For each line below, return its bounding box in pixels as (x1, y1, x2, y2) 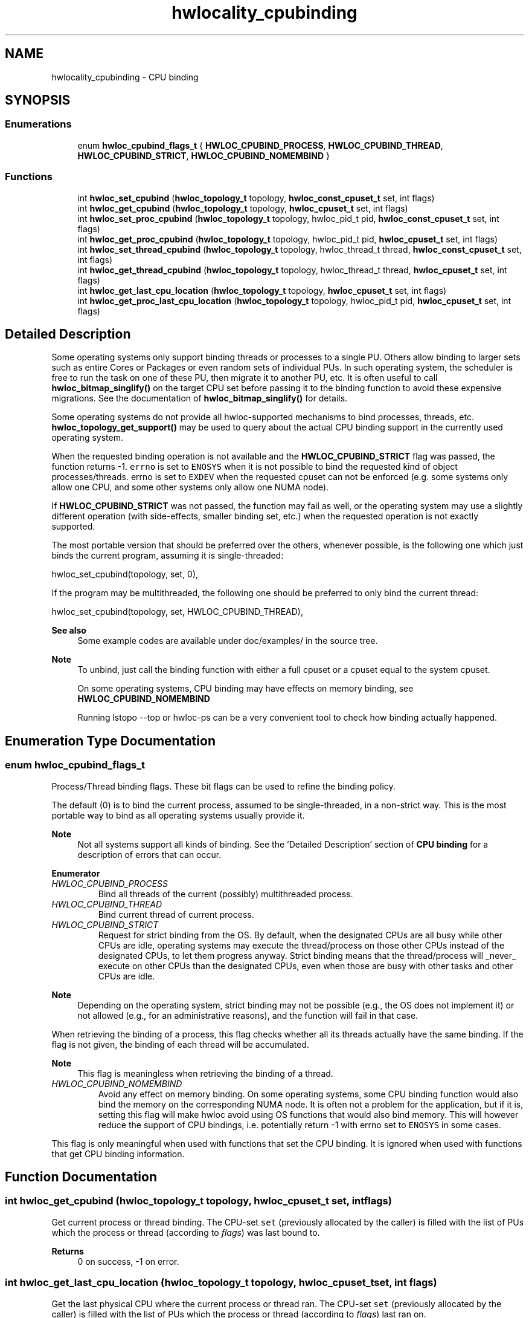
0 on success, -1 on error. (77, 1256, 179, 1267)
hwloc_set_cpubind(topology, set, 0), (51, 569, 199, 580)
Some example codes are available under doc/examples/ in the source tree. (77, 635, 378, 646)
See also (51, 625, 86, 636)
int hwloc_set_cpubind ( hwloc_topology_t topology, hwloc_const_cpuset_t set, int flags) (77, 192, 435, 203)
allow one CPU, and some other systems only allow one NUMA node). (51, 482, 329, 493)
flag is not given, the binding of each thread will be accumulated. (51, 1039, 310, 1050)
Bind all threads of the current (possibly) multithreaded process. (98, 888, 353, 899)
